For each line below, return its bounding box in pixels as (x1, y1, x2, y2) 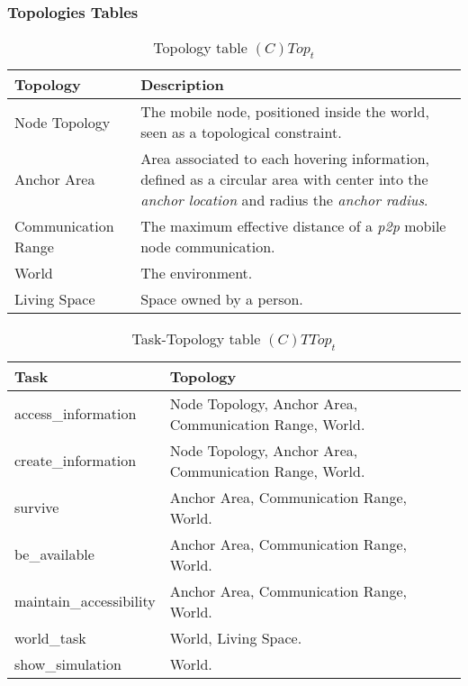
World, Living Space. (169, 627, 302, 648)
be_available (14, 544, 94, 565)
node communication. (140, 236, 275, 258)
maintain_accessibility (14, 590, 156, 612)
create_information (14, 450, 137, 471)
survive (14, 497, 59, 518)
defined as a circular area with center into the (140, 169, 428, 190)
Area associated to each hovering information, (140, 148, 429, 169)
